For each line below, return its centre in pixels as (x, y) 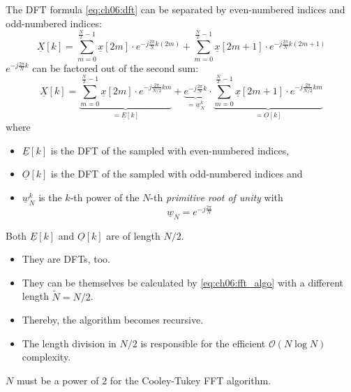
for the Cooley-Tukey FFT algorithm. (191, 380)
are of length (133, 235)
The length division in (69, 343)
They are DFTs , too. (66, 259)
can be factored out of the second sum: (115, 67)
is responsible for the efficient (203, 343)
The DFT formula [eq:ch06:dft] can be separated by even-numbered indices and (175, 9)
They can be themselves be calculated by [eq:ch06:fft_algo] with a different (183, 282)
